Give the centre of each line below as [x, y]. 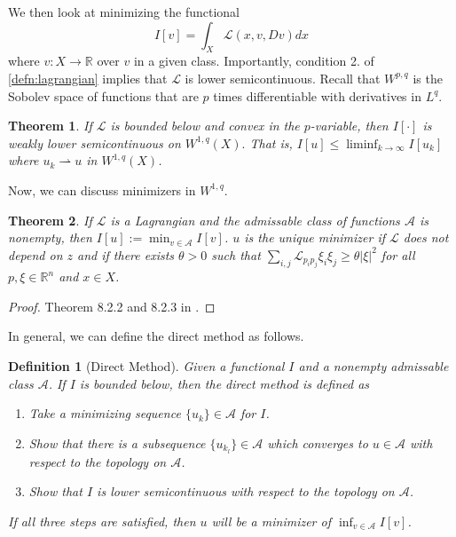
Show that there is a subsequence [117, 442]
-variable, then [349, 126]
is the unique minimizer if [315, 237]
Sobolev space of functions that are [103, 95]
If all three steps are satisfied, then [102, 521]
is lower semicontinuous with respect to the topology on [246, 491]
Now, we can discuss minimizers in [102, 190]
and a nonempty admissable [373, 365]
